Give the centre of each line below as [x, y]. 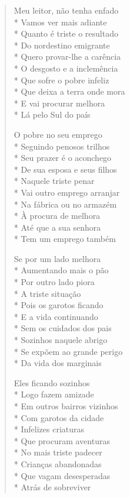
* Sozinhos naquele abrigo [61, 340]
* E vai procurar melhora [59, 103]
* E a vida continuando [56, 316]
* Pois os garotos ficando [59, 305]
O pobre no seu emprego [58, 134]
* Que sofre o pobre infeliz [61, 80]
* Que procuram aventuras [62, 440]
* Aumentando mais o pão [61, 270]
